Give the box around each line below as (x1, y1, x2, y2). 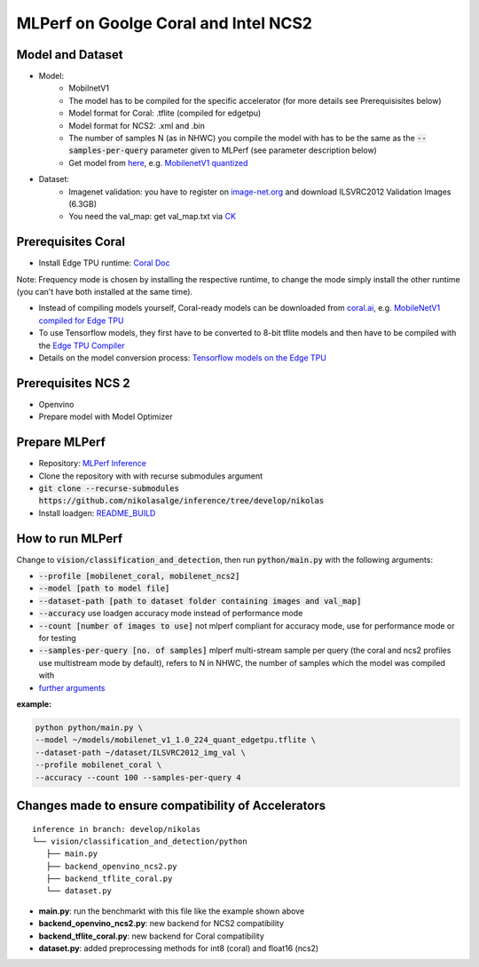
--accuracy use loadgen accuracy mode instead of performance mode (38, 608, 303, 619)
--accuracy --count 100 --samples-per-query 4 (35, 773, 241, 782)
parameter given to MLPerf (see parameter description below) (150, 145, 377, 155)
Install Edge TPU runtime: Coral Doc (38, 258, 170, 268)
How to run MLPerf (16, 531, 123, 546)
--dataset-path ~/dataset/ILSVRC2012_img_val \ (35, 747, 246, 757)
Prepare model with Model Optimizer (38, 411, 173, 422)
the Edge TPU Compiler (38, 340, 125, 351)
